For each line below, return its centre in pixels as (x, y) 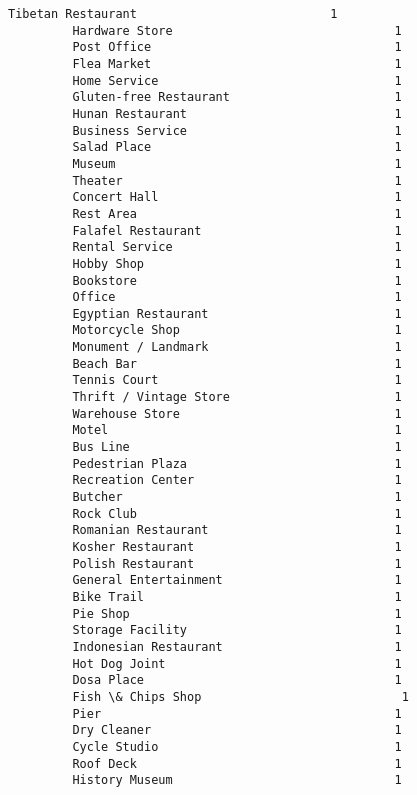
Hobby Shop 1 (237, 263)
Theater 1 (237, 180)
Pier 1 (237, 713)
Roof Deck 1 (237, 763)
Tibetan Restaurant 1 (173, 14)
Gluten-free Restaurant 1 (237, 97)
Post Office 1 (237, 47)
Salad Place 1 (237, 147)
